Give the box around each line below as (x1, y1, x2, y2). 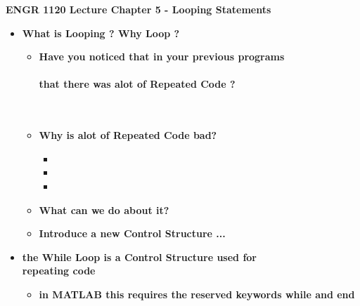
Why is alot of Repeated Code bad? (39, 128, 217, 142)
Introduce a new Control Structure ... (39, 226, 226, 241)
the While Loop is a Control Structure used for (22, 249, 257, 264)
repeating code (22, 263, 96, 278)
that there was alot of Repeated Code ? (39, 76, 236, 91)
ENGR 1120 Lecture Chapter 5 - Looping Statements (6, 2, 271, 16)
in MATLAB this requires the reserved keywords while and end (39, 286, 355, 301)
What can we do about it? (39, 202, 169, 217)
